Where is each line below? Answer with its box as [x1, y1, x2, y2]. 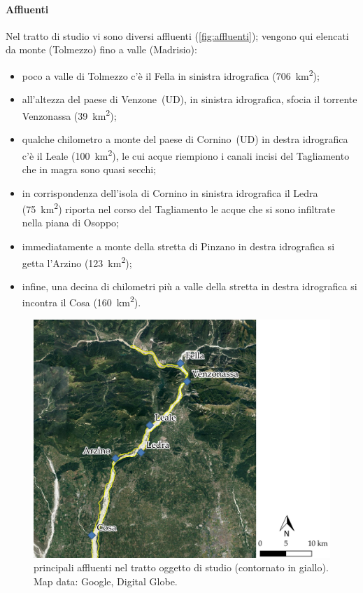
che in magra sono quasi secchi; [22, 161, 156, 176]
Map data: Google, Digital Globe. [34, 573, 178, 588]
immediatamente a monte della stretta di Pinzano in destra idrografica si [22, 238, 335, 253]
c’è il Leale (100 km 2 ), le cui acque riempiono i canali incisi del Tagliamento [22, 146, 350, 163]
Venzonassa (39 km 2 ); [22, 106, 117, 123]
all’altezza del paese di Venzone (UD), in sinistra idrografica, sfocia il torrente [22, 92, 357, 107]
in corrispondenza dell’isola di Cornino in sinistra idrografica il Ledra [22, 185, 318, 200]
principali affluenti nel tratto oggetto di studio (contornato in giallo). [34, 560, 329, 575]
